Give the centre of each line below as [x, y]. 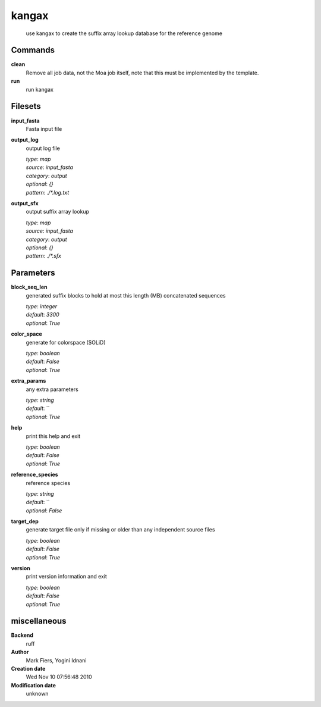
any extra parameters [52, 389]
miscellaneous [39, 621]
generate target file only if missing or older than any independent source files [120, 530]
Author [20, 652]
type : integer [42, 306]
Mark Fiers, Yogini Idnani [56, 660]
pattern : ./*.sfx [44, 256]
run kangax [40, 89]
